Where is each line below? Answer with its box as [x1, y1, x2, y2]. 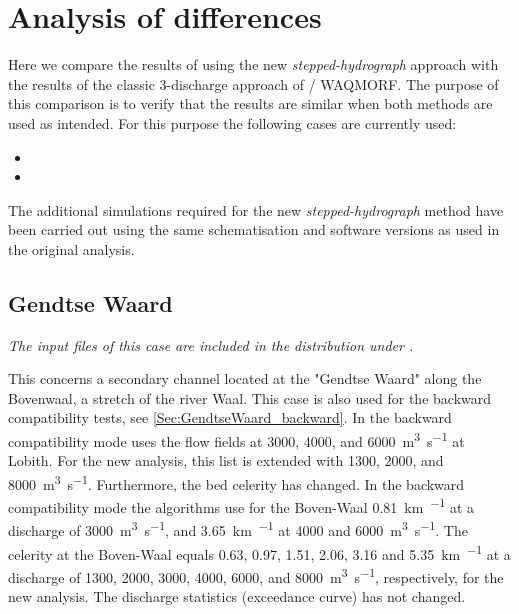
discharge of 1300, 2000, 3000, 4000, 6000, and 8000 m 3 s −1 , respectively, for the [8, 563, 504, 587]
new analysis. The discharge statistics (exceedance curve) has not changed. [8, 586, 466, 607]
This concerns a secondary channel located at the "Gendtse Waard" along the [8, 368, 482, 389]
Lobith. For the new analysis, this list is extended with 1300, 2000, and [8, 450, 444, 471]
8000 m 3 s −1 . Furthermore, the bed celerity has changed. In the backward [8, 470, 465, 494]
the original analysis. [8, 238, 135, 259]
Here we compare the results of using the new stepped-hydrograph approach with [8, 54, 499, 75]
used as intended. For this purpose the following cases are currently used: [8, 112, 457, 133]
